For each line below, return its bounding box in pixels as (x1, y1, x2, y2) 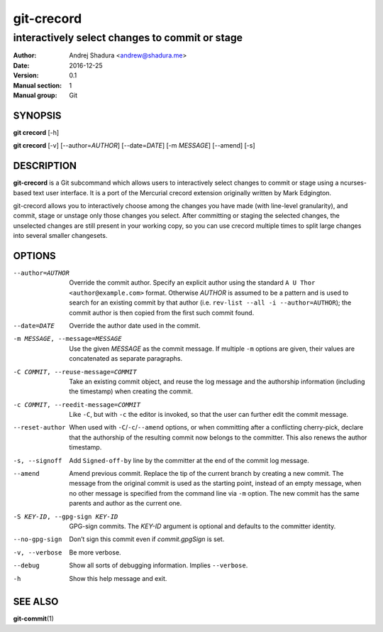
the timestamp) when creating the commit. (69, 387, 193, 396)
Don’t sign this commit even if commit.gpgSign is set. (69, 535, 225, 543)
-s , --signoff (13, 457, 62, 464)
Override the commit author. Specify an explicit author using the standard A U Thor (69, 278, 316, 287)
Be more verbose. (69, 547, 121, 557)
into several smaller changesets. (13, 231, 108, 240)
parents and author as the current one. (69, 499, 182, 508)
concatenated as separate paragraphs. (69, 354, 183, 363)
